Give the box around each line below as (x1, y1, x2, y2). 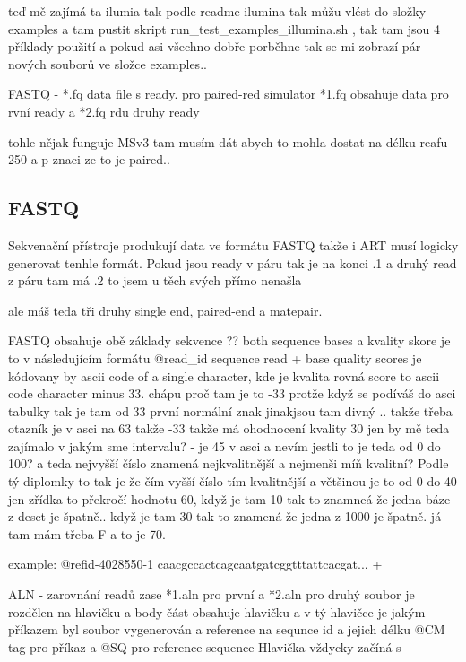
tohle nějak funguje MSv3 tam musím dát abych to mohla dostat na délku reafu (8, 132, 448, 151)
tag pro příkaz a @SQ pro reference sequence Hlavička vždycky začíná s (8, 637, 401, 656)
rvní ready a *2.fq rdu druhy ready (8, 101, 200, 120)
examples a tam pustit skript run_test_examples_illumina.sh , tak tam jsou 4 (8, 19, 441, 38)
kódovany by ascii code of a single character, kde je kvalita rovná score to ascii (8, 366, 440, 385)
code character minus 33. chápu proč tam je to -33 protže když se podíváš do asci (8, 384, 456, 403)
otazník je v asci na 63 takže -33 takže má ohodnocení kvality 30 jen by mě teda (8, 419, 450, 438)
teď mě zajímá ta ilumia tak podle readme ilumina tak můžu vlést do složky (8, 2, 427, 20)
